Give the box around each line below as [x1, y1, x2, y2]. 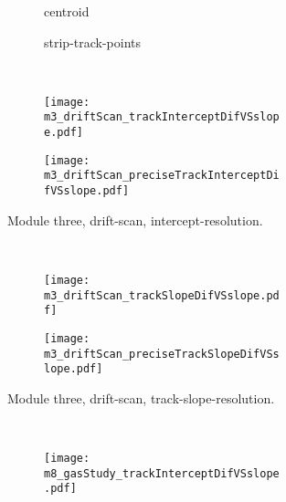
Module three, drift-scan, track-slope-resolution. [7, 388, 275, 407]
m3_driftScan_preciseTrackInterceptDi [44, 169, 280, 183]
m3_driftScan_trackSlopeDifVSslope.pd [44, 288, 280, 302]
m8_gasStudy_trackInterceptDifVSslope [44, 466, 280, 480]
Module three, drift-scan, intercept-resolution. [7, 210, 263, 229]
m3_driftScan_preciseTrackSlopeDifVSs [44, 347, 280, 361]
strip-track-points [44, 32, 142, 51]
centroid [44, 2, 90, 20]
